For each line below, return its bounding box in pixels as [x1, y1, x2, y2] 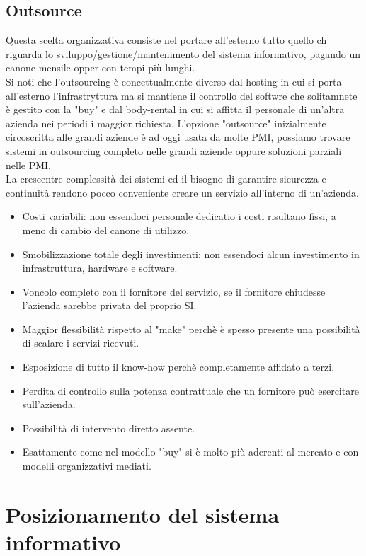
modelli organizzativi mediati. [22, 458, 151, 473]
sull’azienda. [22, 397, 76, 412]
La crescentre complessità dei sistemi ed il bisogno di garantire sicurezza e [6, 171, 326, 186]
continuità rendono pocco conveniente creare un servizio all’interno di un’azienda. [6, 185, 359, 199]
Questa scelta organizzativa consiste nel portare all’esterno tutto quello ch [6, 33, 327, 47]
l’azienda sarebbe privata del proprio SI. [22, 298, 197, 313]
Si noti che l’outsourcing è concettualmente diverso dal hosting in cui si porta [6, 74, 342, 88]
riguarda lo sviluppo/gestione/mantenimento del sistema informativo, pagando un [6, 46, 360, 61]
